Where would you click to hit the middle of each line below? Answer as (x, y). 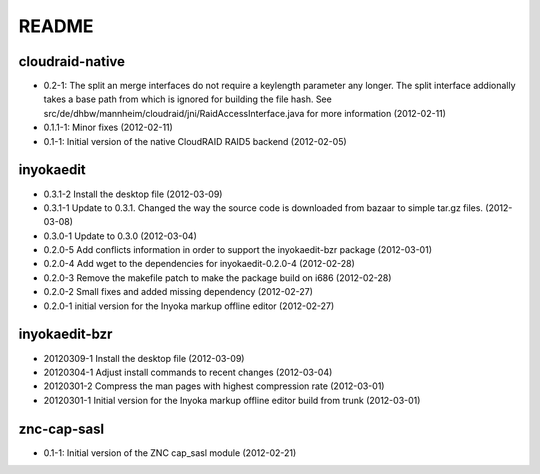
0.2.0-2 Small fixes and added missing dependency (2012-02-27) (178, 292)
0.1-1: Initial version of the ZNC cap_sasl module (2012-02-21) (170, 452)
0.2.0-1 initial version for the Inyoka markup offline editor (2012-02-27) (189, 306)
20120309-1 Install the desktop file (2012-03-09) (144, 358)
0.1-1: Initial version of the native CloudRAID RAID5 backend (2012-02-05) (195, 141)
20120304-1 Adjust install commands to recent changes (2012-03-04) (188, 372)
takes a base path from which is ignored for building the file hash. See (187, 99)
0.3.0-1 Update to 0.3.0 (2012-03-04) (120, 236)
